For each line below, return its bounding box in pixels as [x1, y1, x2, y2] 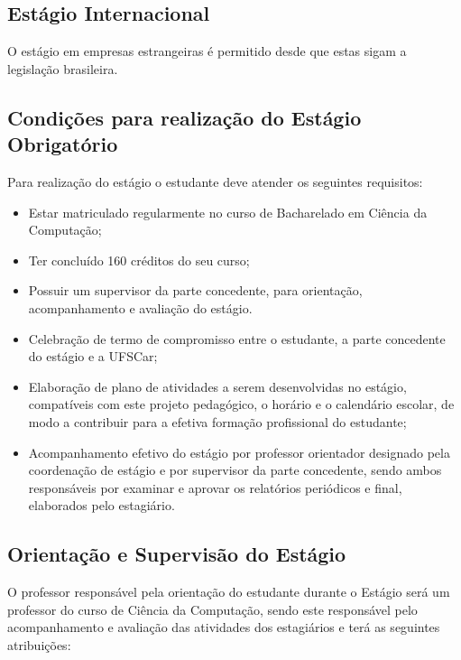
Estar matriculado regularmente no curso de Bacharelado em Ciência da [28, 202, 428, 221]
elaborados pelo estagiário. [28, 496, 175, 515]
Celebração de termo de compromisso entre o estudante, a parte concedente [28, 329, 446, 348]
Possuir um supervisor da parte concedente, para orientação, [28, 281, 363, 300]
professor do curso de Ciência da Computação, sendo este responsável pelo [7, 600, 418, 618]
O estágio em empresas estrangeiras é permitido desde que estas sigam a [7, 42, 407, 60]
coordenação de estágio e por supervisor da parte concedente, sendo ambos [28, 460, 442, 479]
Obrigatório [7, 130, 118, 158]
